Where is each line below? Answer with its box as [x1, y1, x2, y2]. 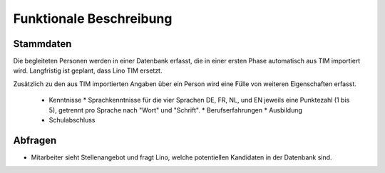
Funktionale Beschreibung [13, 11, 173, 26]
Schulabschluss [48, 116, 96, 125]
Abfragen [13, 134, 57, 146]
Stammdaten [13, 38, 72, 50]
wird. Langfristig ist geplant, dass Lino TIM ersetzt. [13, 66, 163, 75]
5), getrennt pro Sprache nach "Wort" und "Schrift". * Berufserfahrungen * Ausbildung [48, 105, 303, 114]
